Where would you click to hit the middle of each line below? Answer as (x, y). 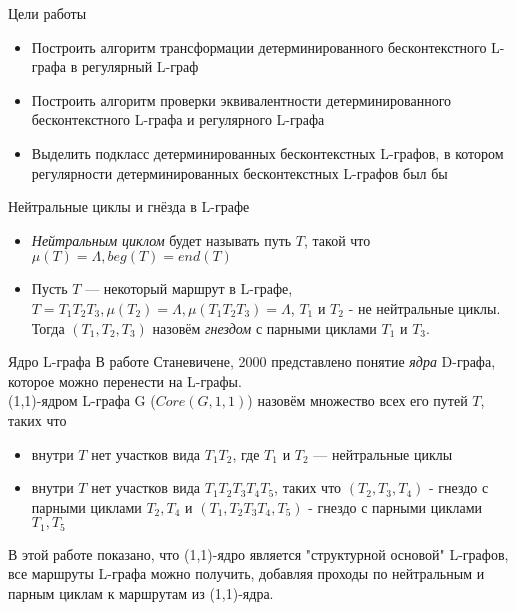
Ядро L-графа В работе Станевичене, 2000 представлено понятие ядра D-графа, (252, 361)
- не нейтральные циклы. (424, 307)
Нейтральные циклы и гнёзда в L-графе (129, 206)
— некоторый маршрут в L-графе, (189, 288)
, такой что (337, 239)
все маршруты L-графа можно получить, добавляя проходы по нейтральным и (246, 573)
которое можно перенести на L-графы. (125, 380)
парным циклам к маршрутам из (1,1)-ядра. (141, 592)
